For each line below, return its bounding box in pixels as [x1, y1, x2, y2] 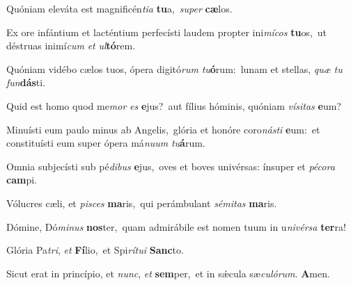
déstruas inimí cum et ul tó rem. [6, 38, 136, 53]
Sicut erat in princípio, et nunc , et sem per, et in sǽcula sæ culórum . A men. [6, 266, 330, 280]
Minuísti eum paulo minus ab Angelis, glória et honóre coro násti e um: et [6, 122, 320, 136]
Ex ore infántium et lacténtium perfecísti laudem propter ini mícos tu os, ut [6, 24, 327, 39]
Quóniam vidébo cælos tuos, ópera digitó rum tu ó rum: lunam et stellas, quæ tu [6, 61, 343, 76]
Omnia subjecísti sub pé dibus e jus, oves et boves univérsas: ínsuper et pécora [6, 158, 335, 173]
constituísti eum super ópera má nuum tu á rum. [6, 136, 205, 150]
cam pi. [6, 172, 37, 187]
